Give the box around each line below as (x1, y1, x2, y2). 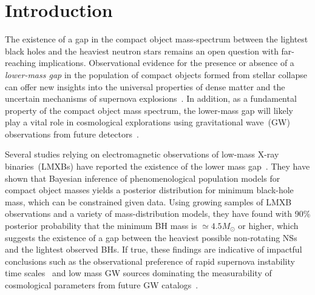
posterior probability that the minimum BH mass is (5, 219, 197, 232)
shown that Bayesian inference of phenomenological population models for (5, 171, 280, 184)
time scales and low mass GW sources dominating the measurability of (5, 267, 272, 279)
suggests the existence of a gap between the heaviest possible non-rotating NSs (5, 231, 297, 244)
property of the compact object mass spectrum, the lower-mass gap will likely (5, 104, 293, 116)
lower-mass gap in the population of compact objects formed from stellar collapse (5, 68, 308, 81)
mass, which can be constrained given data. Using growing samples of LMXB (5, 195, 292, 208)
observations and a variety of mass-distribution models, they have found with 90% (5, 207, 311, 220)
